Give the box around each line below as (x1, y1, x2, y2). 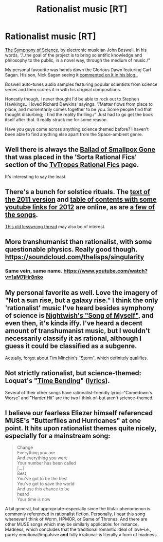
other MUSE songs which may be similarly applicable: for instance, (5, 522, 139, 527)
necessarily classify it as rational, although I (5, 334, 142, 343)
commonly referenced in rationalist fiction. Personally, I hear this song (5, 511, 145, 517)
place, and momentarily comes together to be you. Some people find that (5, 106, 152, 112)
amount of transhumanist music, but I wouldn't (5, 327, 150, 335)
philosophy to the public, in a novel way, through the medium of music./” (5, 57, 150, 63)
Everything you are (17, 450, 55, 456)
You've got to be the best (17, 476, 68, 482)
